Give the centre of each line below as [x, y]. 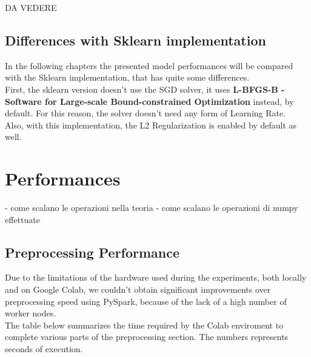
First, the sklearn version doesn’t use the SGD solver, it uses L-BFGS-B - [145, 89]
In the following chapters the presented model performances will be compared [149, 65]
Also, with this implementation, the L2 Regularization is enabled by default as [151, 125]
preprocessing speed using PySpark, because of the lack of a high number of [146, 301]
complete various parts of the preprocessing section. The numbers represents [147, 337]
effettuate [22, 219]
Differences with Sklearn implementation [135, 40]
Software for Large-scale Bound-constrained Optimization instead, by [149, 101]
